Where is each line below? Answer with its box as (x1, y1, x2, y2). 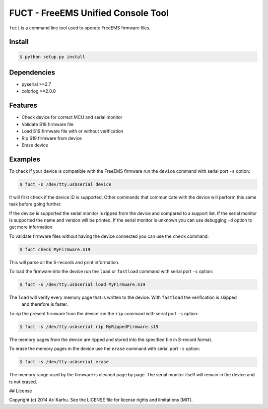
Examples (9, 155, 41, 163)
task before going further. (9, 201, 62, 207)
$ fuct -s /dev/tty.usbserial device (19, 181, 112, 187)
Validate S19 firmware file (21, 121, 74, 127)
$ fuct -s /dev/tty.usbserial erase (19, 359, 109, 365)
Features (9, 101, 37, 110)
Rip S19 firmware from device (21, 135, 82, 141)
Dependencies (9, 68, 56, 76)
